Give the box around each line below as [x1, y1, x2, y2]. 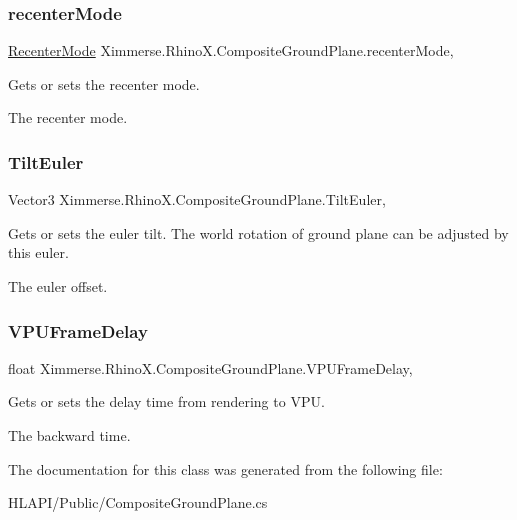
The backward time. [8, 425, 131, 445]
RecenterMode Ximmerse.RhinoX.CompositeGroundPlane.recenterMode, [8, 40, 454, 61]
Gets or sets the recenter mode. [8, 73, 200, 94]
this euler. [8, 242, 69, 263]
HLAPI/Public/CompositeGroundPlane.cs [8, 492, 268, 513]
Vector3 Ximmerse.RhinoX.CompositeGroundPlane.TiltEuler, [8, 189, 386, 210]
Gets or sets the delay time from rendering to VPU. [8, 391, 325, 412]
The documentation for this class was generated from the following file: [8, 458, 443, 479]
